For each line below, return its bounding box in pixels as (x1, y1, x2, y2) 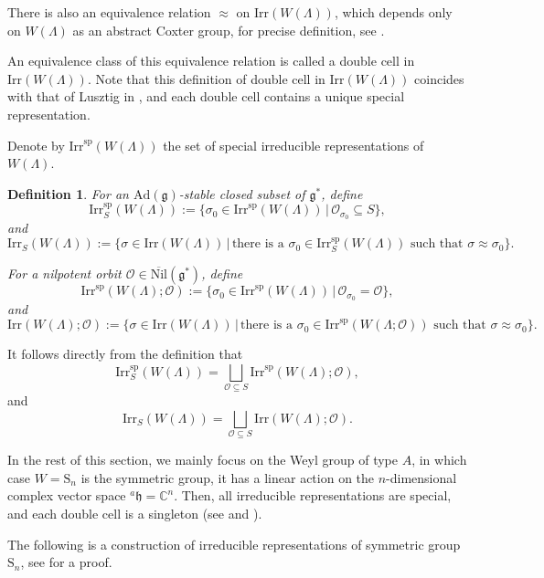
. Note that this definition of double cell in (87, 68, 325, 88)
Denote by (7, 135, 65, 154)
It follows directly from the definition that (7, 344, 243, 363)
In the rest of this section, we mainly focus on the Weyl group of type (7, 450, 398, 469)
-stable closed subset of (178, 184, 305, 203)
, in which (411, 450, 467, 469)
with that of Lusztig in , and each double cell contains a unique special (7, 87, 405, 106)
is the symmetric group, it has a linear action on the (80, 468, 375, 487)
